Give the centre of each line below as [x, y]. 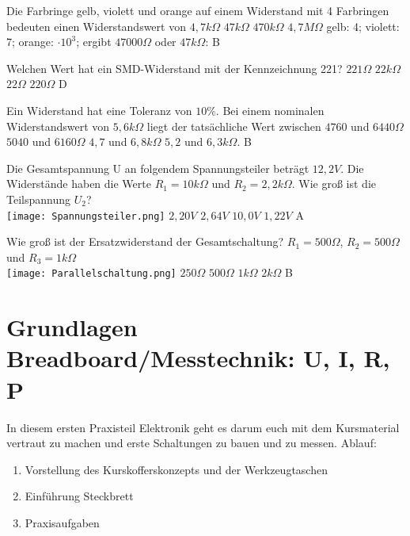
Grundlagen [72, 327]
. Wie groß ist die [334, 184]
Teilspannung [38, 199]
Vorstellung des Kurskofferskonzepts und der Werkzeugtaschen [176, 469]
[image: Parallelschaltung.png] [91, 274]
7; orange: [30, 42]
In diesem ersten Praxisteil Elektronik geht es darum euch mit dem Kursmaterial [203, 427]
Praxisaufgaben [62, 522]
